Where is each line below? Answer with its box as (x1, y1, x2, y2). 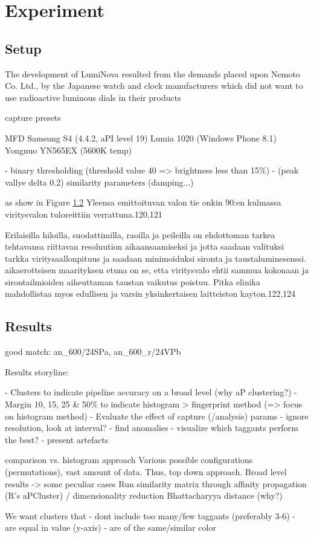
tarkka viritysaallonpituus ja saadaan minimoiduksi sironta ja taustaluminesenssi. (5, 251, 307, 264)
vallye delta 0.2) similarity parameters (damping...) (5, 175, 194, 188)
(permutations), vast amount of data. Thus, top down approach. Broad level (5, 465, 287, 478)
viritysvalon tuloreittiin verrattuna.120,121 (5, 207, 162, 220)
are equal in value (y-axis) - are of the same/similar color (5, 521, 216, 534)
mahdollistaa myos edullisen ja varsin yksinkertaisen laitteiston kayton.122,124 (5, 287, 296, 300)
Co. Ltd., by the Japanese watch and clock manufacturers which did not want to (5, 79, 303, 92)
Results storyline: (5, 365, 69, 378)
